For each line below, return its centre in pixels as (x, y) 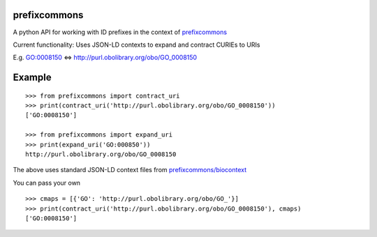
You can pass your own (46, 183)
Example (32, 78)
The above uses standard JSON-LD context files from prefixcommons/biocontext (130, 170)
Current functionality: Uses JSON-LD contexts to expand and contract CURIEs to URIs (136, 45)
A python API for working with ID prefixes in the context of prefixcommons (120, 32)
